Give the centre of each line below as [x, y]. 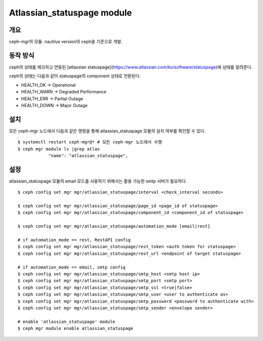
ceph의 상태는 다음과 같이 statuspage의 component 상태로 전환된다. [75, 76]
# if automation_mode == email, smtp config [72, 267]
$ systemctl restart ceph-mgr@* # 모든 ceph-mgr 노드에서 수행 [90, 142]
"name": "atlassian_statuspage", [88, 156]
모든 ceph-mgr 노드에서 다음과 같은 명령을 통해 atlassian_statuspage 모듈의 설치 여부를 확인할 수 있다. [107, 131]
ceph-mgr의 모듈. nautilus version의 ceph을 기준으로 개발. [66, 42]
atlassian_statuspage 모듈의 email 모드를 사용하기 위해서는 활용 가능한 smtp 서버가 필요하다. [98, 181]
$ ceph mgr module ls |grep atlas [59, 149]
